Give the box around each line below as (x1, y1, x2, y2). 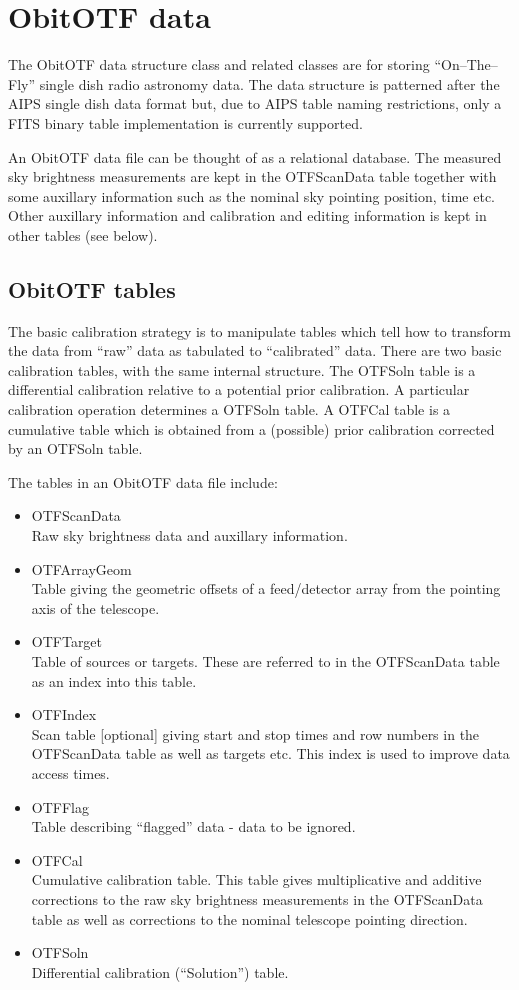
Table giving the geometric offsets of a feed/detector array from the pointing (31, 578, 501, 599)
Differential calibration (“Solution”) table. (31, 961, 289, 982)
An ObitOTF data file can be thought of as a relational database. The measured (8, 146, 502, 167)
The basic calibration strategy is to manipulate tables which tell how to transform (8, 320, 511, 341)
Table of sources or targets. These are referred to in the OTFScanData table (31, 650, 500, 671)
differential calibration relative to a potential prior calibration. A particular (8, 379, 470, 400)
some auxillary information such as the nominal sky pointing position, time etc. (8, 185, 495, 206)
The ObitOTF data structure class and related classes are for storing (8, 54, 430, 75)
